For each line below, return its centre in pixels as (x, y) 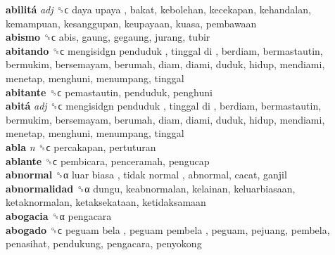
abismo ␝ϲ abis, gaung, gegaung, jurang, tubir (108, 37)
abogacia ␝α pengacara (59, 215)
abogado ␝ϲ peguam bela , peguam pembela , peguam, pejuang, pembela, (168, 229)
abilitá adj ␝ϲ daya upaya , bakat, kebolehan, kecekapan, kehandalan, (158, 9)
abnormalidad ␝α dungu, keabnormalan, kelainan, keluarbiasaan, (151, 188)
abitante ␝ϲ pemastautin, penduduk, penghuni (109, 92)
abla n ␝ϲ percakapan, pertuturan (81, 146)
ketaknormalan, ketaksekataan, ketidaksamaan (106, 202)
